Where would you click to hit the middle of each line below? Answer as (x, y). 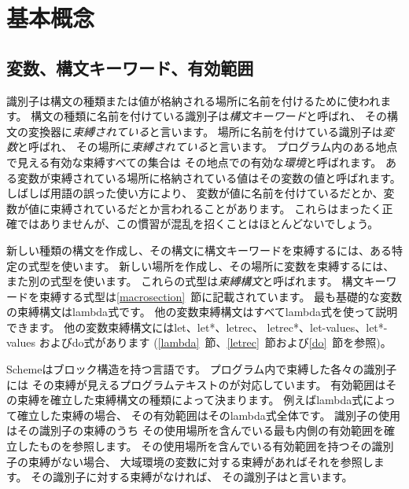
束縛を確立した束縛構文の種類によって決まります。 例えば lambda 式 (190, 400)
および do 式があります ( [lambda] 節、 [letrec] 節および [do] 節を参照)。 (215, 342)
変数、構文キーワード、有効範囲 (130, 67)
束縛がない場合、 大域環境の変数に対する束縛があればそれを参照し (201, 461)
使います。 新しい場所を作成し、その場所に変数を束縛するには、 (228, 265)
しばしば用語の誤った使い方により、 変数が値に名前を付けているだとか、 (195, 193)
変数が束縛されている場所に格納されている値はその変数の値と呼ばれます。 (209, 177)
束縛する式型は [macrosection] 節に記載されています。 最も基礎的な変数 (221, 296)
